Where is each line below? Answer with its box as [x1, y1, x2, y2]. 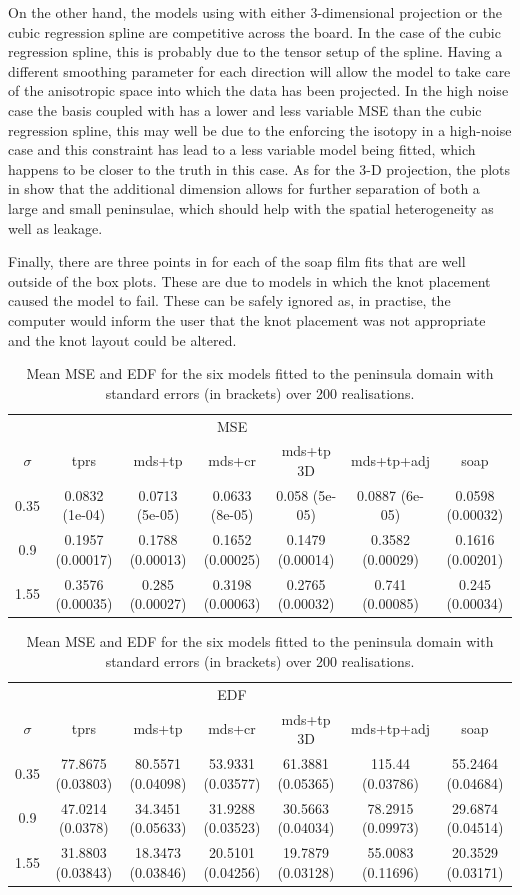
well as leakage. [8, 217, 103, 238]
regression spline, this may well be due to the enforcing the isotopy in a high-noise [8, 119, 512, 140]
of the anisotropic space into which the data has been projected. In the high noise [8, 80, 509, 101]
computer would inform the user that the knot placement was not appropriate [8, 309, 486, 330]
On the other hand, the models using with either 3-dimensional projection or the [8, 2, 502, 22]
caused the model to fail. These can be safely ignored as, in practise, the [8, 290, 451, 311]
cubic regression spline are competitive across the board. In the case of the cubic [8, 21, 501, 42]
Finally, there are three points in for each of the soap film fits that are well [8, 251, 466, 272]
